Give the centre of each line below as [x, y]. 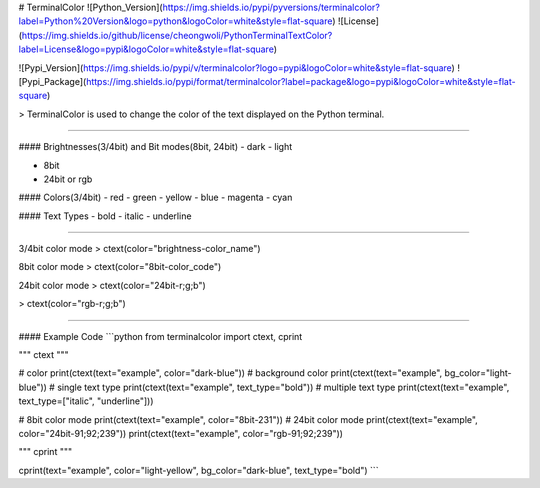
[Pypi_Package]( [52, 81]
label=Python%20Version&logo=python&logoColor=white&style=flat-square [175, 21]
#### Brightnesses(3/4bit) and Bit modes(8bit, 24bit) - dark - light [155, 147]
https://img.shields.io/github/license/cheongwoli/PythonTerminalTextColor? [177, 35]
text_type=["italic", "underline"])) [86, 401]
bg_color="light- [478, 373]
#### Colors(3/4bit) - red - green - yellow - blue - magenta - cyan [155, 197]
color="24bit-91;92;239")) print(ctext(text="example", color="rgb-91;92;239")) [181, 433]
